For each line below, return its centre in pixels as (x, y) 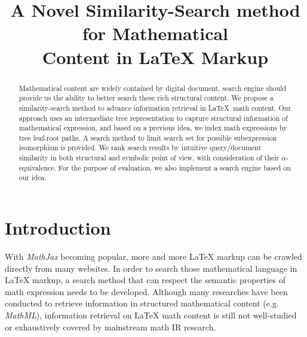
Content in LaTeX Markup (155, 57)
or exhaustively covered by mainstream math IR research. (110, 327)
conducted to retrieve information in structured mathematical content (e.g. (142, 303)
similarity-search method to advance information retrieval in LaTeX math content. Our (155, 107)
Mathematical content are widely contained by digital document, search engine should (153, 88)
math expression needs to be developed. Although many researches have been (146, 291)
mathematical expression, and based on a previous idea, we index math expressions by (153, 128)
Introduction (58, 228)
